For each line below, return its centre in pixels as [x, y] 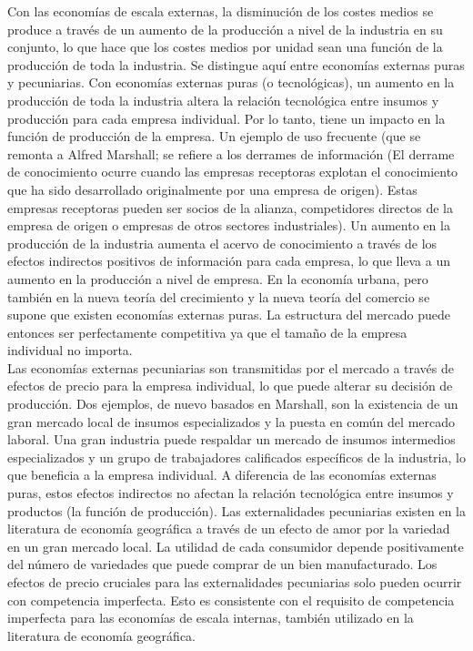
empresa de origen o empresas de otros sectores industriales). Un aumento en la [229, 225]
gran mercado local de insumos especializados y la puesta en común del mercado [231, 421]
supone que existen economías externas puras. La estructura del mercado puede [229, 315]
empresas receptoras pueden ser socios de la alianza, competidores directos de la [230, 207]
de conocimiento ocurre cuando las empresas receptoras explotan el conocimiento [233, 172]
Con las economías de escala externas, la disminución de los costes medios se [221, 11]
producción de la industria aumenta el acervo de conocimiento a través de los [222, 243]
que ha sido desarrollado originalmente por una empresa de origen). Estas [212, 189]
